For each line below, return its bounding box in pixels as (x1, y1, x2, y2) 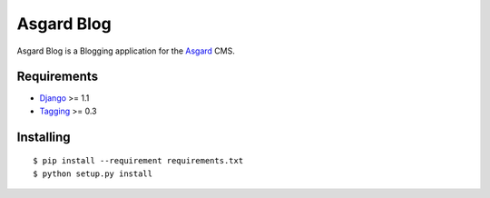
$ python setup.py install (33, 168, 153, 179)
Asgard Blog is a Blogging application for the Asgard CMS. (16, 45, 235, 56)
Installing (16, 129, 72, 144)
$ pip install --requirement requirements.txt (33, 155, 244, 166)
